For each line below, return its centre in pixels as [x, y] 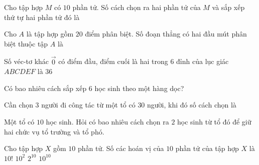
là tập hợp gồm [50, 34]
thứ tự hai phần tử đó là [42, 17]
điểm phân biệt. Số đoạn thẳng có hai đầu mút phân [166, 34]
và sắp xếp [228, 7]
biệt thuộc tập [26, 43]
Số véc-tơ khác [27, 61]
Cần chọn [19, 105]
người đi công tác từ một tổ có [88, 105]
